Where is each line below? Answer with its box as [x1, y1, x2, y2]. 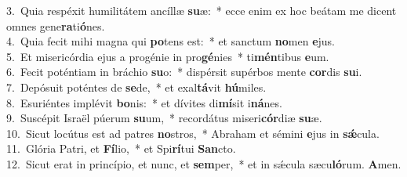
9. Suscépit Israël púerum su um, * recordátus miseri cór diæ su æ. [6, 110, 322, 126]
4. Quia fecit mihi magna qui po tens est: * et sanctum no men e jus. [6, 33, 335, 49]
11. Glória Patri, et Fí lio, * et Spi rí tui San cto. [6, 140, 236, 157]
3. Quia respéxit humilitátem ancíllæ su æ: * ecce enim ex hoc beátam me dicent [6, 2, 397, 18]
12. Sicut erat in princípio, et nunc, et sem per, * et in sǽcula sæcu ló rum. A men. [6, 155, 402, 172]
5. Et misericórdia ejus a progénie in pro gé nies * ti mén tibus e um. [6, 48, 329, 64]
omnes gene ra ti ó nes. [6, 17, 105, 34]
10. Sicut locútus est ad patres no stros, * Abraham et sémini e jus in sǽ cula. [6, 125, 380, 141]
